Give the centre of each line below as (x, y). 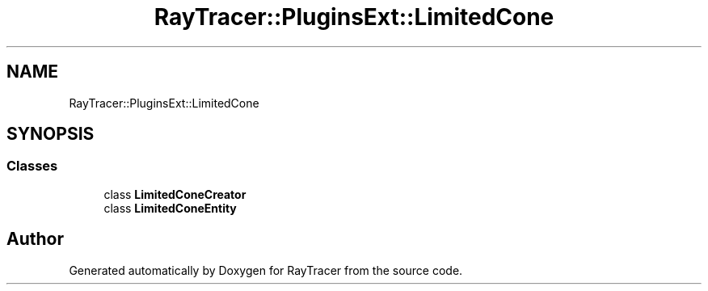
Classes (32, 166)
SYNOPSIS (51, 134)
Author (35, 239)
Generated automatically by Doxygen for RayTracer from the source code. (266, 270)
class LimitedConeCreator (175, 194)
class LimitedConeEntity (170, 208)
